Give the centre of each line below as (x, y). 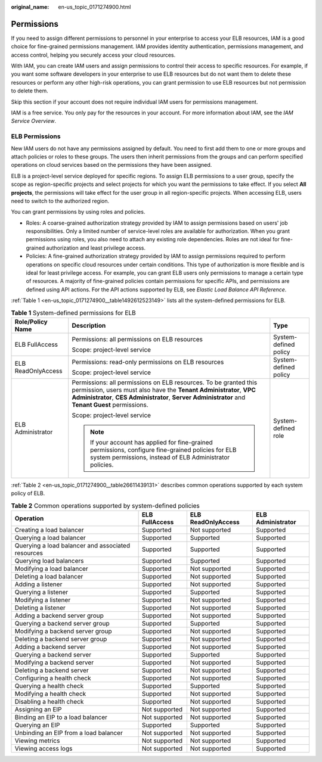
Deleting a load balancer (49, 577)
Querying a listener (41, 592)
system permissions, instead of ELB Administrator (160, 457)
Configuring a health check (53, 678)
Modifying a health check (50, 694)
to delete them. (30, 91)
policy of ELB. (28, 493)
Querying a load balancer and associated (72, 546)
